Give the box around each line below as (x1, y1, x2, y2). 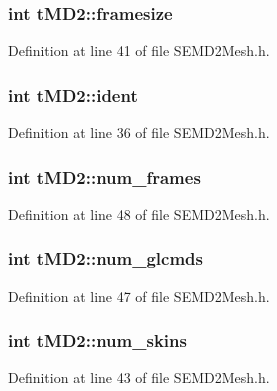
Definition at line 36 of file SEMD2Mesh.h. (8, 122, 270, 143)
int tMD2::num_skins (8, 328, 187, 353)
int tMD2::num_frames (8, 164, 201, 189)
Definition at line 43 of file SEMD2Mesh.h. (8, 367, 270, 388)
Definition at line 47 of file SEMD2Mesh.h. (8, 285, 270, 306)
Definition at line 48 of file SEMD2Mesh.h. (8, 203, 270, 224)
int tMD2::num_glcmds (8, 246, 203, 271)
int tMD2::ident (8, 82, 138, 107)
